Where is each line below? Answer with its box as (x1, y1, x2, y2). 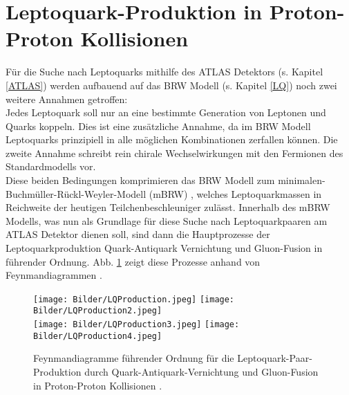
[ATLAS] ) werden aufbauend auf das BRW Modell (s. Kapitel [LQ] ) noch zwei (6, 77, 337, 92)
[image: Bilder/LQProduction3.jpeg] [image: (33, 320, 240, 330)
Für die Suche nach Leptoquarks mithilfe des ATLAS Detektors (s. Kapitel (6, 64, 323, 79)
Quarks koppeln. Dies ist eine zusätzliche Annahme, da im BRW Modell (6, 118, 311, 133)
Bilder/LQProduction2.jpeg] (33, 306, 162, 316)
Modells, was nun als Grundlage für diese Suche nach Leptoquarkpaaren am (6, 213, 328, 228)
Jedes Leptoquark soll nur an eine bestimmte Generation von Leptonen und (6, 105, 326, 120)
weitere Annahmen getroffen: (6, 91, 128, 106)
